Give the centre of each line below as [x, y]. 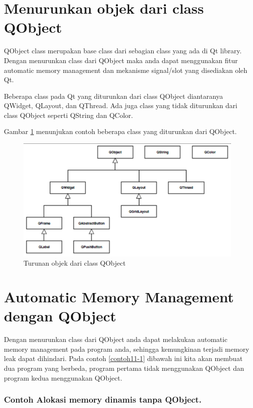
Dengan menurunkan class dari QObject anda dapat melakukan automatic [116, 339]
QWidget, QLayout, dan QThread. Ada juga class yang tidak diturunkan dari [121, 105]
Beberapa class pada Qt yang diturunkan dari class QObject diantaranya [114, 96]
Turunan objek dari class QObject [75, 263]
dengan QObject [60, 316]
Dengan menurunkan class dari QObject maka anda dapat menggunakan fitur [121, 60]
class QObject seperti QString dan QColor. [69, 115]
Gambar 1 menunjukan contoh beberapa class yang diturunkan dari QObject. [120, 131]
